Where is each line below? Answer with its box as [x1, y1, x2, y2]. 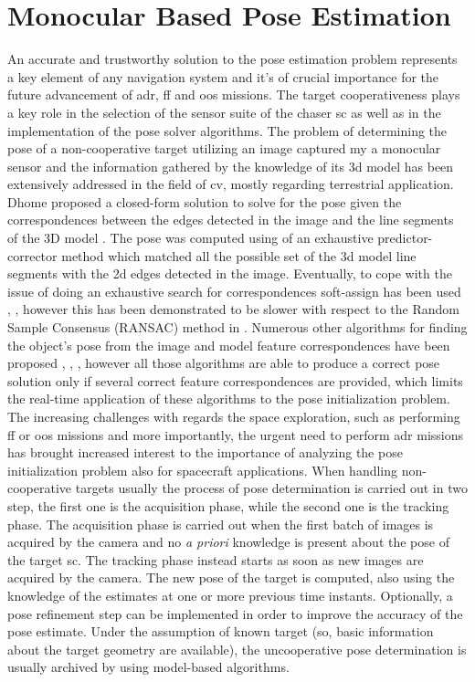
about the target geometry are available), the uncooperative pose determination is [7, 639, 467, 658]
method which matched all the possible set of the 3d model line [61, 246, 417, 265]
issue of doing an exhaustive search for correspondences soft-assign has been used [7, 281, 461, 300]
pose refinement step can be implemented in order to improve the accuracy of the [7, 603, 463, 623]
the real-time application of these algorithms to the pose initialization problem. [7, 389, 450, 408]
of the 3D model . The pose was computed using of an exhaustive [7, 228, 374, 247]
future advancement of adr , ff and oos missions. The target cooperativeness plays [7, 85, 460, 104]
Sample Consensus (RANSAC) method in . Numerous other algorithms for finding [7, 318, 468, 337]
